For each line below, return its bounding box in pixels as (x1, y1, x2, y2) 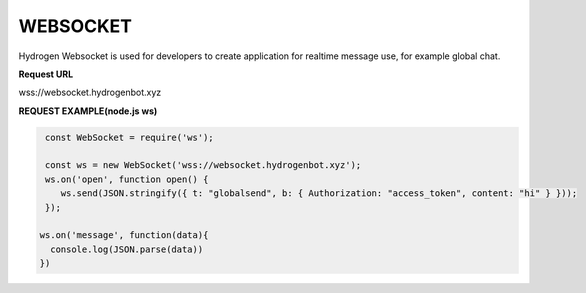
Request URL (18, 68, 74, 80)
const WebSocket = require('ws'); (45, 131, 214, 143)
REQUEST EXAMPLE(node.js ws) (18, 105, 158, 117)
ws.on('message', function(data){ (39, 230, 209, 241)
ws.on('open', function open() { (45, 173, 209, 185)
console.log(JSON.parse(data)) (50, 243, 204, 255)
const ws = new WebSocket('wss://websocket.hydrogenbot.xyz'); (45, 160, 362, 171)
